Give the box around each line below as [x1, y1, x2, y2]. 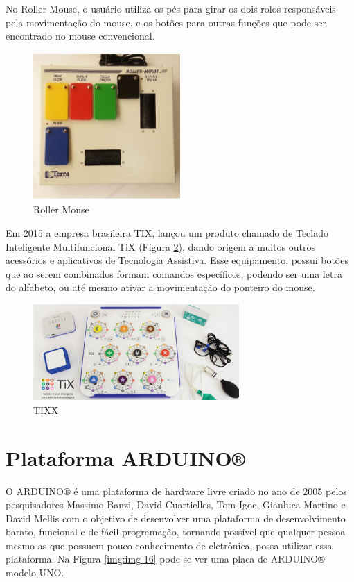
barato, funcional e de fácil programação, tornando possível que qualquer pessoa [6, 524, 346, 539]
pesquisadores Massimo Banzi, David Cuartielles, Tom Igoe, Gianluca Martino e [6, 497, 346, 512]
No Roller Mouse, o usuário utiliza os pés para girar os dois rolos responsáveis [6, 1, 336, 15]
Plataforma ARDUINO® [6, 443, 245, 472]
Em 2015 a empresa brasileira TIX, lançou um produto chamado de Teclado [6, 225, 328, 240]
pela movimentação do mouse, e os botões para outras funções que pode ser [6, 15, 326, 29]
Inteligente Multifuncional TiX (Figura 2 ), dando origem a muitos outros [6, 239, 315, 253]
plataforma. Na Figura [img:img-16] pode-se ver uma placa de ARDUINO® [6, 551, 325, 566]
